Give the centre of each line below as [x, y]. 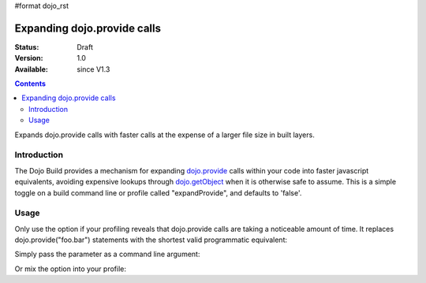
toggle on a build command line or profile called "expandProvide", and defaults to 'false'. [158, 192]
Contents [30, 84]
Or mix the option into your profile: [70, 269]
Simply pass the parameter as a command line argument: [107, 254]
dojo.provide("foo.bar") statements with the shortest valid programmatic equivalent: [151, 240]
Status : [27, 47]
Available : [32, 69]
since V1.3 [93, 69]
